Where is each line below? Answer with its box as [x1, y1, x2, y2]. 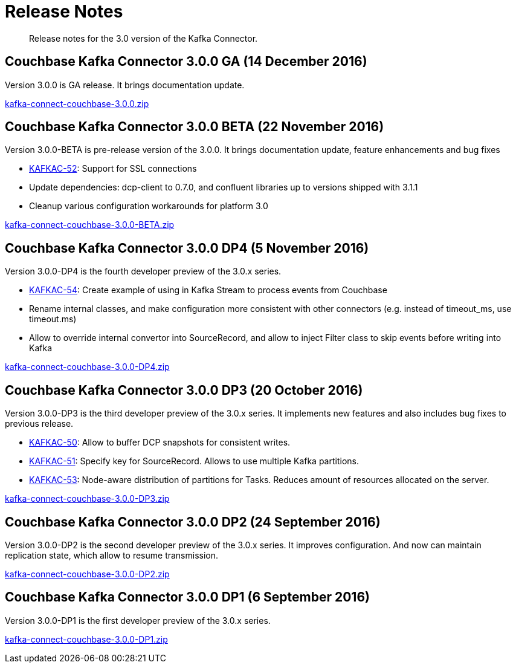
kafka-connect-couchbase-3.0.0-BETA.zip [5, 219, 175, 230]
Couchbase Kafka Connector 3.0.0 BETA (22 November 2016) [5, 119, 384, 135]
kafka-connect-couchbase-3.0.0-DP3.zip [5, 493, 170, 504]
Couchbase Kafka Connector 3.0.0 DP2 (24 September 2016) [5, 514, 381, 530]
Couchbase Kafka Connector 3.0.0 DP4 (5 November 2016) [5, 240, 369, 256]
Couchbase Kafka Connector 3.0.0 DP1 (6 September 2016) [5, 589, 370, 605]
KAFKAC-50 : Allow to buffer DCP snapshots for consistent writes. [29, 437, 291, 448]
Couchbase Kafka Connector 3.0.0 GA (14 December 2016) [5, 54, 367, 70]
